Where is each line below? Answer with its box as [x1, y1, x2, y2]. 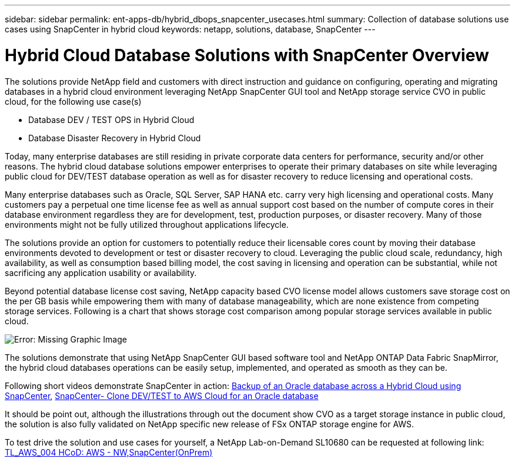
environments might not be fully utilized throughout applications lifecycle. [5, 219, 289, 230]
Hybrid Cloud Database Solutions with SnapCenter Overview [5, 45, 489, 65]
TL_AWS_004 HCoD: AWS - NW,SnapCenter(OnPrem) [5, 447, 213, 457]
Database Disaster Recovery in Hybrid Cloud [28, 132, 201, 143]
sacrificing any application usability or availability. [5, 267, 197, 278]
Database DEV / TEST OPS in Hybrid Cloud [28, 114, 195, 125]
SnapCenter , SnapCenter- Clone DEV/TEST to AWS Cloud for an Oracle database [5, 390, 319, 401]
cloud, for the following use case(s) [5, 96, 142, 107]
